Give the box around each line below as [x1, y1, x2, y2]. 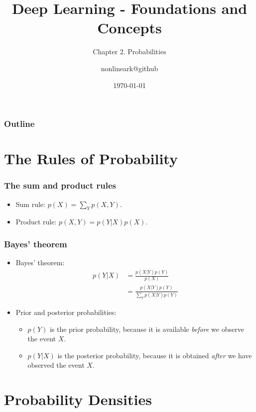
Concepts [97, 17, 162, 38]
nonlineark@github [101, 63, 158, 73]
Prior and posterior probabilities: [15, 307, 117, 317]
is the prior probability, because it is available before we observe [49, 323, 244, 334]
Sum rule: [15, 199, 45, 209]
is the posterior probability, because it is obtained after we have [57, 350, 252, 360]
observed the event [27, 360, 85, 370]
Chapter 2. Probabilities [93, 46, 166, 57]
